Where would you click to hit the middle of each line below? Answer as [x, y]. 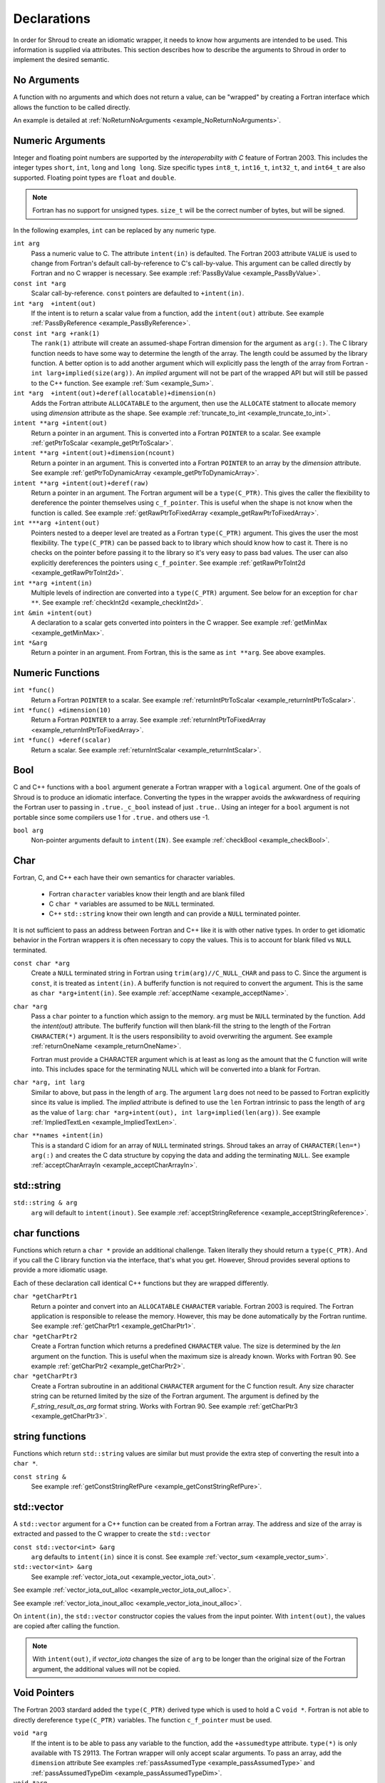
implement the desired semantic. [61, 60]
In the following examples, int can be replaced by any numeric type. [115, 230]
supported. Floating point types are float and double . [94, 178]
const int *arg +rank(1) [56, 333]
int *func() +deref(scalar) [62, 740]
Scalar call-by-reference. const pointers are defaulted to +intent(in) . [138, 293]
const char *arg [42, 964]
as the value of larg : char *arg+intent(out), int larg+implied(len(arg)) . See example [176, 1112]
